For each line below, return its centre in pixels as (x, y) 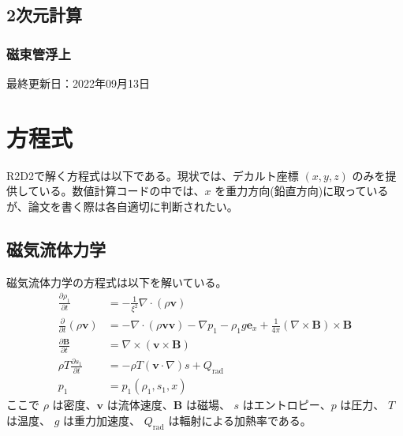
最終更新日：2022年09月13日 (78, 83)
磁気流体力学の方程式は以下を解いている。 (117, 282)
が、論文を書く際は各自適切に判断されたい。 (122, 206)
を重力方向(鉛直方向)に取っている (302, 191)
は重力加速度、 (102, 420)
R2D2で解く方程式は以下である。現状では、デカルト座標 (153, 175)
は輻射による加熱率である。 (240, 420)
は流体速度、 (140, 405)
